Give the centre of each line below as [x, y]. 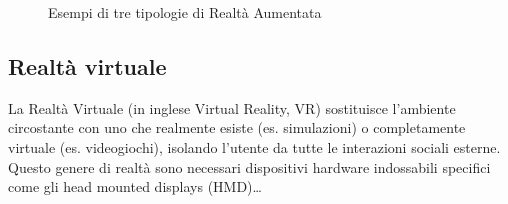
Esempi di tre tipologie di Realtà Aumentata [185, 12]
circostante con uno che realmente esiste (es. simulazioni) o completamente [237, 127]
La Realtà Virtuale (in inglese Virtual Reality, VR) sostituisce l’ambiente [232, 107]
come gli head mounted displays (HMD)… [135, 186]
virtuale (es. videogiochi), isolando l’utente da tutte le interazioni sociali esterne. [254, 146]
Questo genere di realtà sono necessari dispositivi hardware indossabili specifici [249, 166]
